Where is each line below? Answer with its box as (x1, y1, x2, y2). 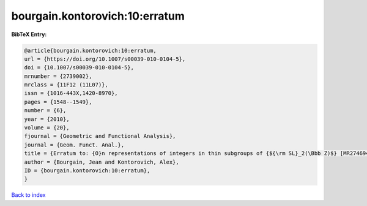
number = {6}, (24, 107, 67, 114)
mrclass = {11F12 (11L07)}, (24, 82, 108, 88)
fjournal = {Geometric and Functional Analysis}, (24, 132, 176, 140)
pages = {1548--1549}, (24, 98, 92, 105)
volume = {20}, (24, 124, 70, 131)
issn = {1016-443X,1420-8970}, (24, 90, 119, 97)
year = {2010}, (24, 115, 70, 123)
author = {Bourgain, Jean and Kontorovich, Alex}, (24, 158, 180, 166)
